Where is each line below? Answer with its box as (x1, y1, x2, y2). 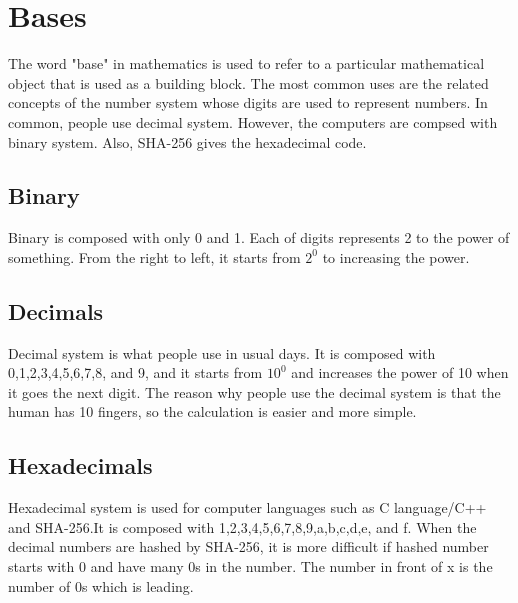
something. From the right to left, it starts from (8, 246, 301, 267)
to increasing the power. (322, 246, 470, 267)
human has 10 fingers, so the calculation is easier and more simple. (8, 401, 417, 422)
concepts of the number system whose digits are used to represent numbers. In (8, 92, 488, 113)
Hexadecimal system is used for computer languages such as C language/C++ (8, 497, 487, 518)
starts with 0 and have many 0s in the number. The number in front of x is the (8, 556, 493, 577)
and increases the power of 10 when (291, 362, 509, 383)
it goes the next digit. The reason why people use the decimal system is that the (8, 381, 501, 402)
